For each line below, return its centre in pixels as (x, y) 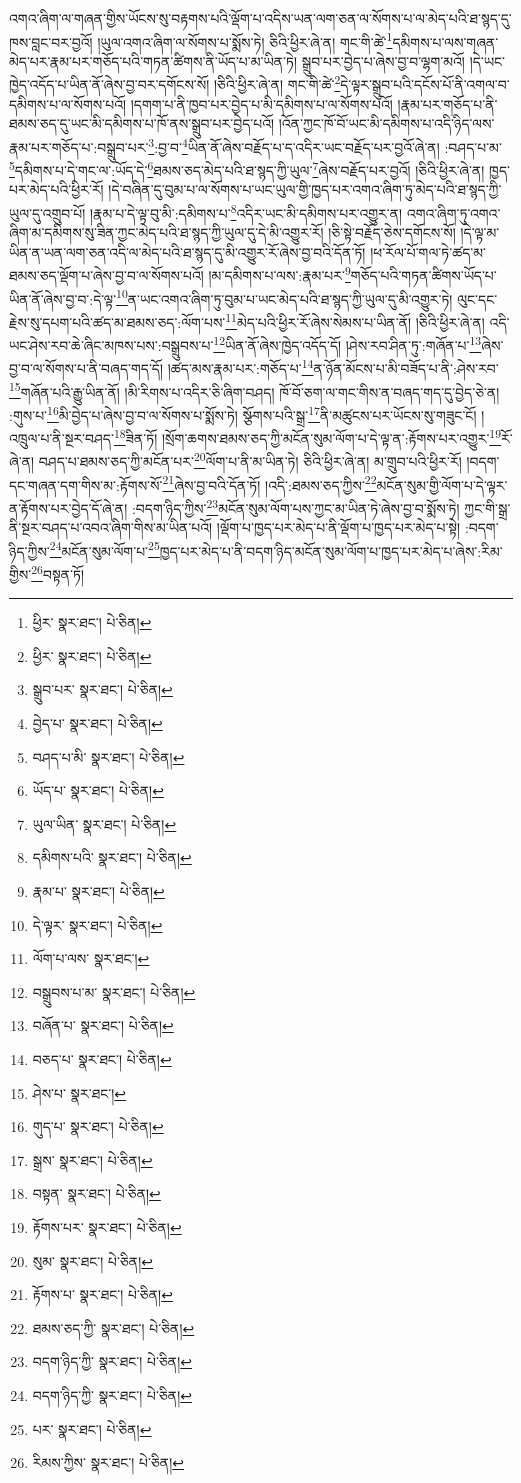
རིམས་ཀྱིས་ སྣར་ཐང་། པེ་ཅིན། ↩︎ (108, 1462)
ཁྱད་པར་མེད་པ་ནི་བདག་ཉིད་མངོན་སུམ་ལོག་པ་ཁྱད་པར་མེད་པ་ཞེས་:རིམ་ (331, 550)
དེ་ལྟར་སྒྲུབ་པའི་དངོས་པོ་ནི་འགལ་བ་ (425, 84)
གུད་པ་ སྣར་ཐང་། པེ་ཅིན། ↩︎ (98, 1126)
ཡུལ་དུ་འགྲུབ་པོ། (47, 212)
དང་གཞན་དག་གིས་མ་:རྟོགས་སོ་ (86, 484)
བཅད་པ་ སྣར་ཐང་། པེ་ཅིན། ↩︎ (102, 1058)
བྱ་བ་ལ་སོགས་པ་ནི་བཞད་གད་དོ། (86, 368)
